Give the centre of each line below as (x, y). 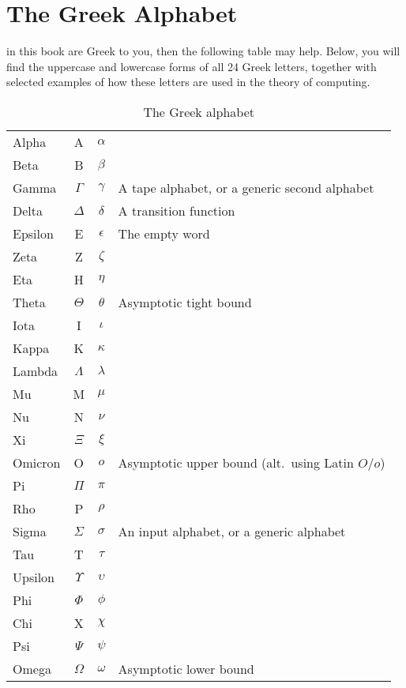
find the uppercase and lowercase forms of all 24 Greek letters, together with (192, 66)
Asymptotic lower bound (186, 668)
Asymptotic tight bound (185, 302)
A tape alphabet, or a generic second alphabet (246, 187)
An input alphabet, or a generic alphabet (232, 531)
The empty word (164, 233)
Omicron (37, 462)
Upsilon (34, 577)
